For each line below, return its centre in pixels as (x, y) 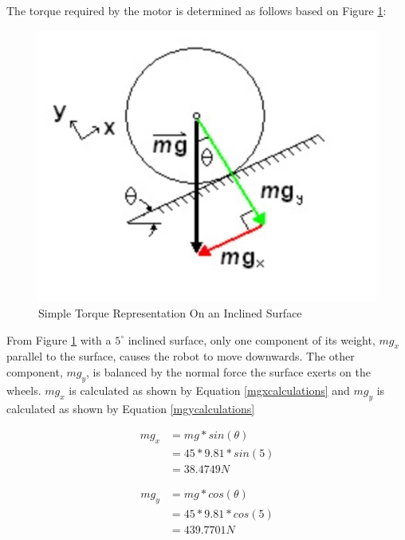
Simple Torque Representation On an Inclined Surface (170, 312)
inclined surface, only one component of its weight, (252, 339)
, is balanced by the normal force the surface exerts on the (229, 371)
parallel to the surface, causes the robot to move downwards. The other (181, 356)
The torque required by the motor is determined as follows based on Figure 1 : (197, 10)
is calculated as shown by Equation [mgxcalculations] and (209, 390)
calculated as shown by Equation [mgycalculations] (131, 408)
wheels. (24, 390)
